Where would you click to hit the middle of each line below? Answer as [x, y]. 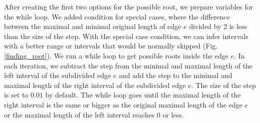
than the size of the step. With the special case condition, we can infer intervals [126, 36]
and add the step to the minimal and [176, 75]
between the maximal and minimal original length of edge [93, 26]
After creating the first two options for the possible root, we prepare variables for [128, 6]
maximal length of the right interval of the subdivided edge [95, 85]
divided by [205, 26]
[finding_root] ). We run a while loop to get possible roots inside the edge [116, 55]
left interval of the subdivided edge [58, 75]
